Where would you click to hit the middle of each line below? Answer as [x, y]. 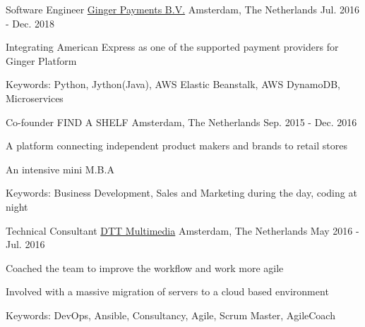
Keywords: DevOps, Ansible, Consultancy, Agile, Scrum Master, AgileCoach [170, 315]
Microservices [35, 98]
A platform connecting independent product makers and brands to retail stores [176, 146]
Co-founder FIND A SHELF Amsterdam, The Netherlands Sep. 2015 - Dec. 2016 [181, 122]
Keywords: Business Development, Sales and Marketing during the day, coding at [181, 193]
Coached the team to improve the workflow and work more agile [145, 267]
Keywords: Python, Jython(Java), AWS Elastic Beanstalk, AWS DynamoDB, [173, 84]
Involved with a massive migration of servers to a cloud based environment [167, 291]
